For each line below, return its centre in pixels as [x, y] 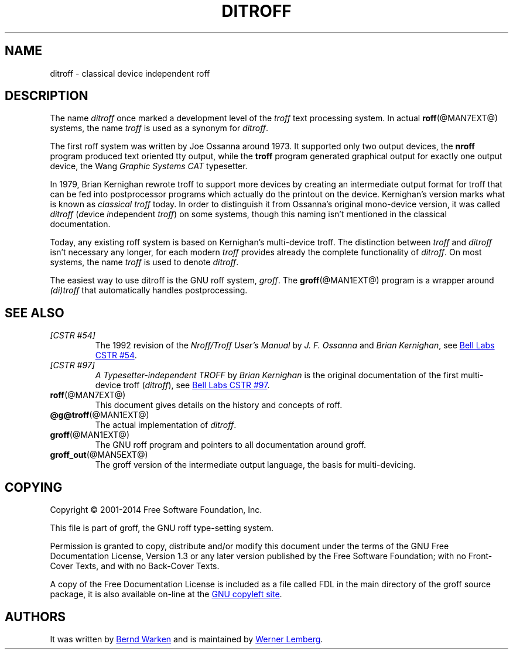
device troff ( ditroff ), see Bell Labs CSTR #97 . [182, 385]
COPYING [34, 487]
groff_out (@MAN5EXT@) [99, 455]
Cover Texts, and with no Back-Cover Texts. [135, 566]
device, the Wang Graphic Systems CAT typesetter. [149, 166]
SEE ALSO [35, 313]
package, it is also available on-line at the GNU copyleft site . [166, 594]
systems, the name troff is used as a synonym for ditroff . [159, 128]
